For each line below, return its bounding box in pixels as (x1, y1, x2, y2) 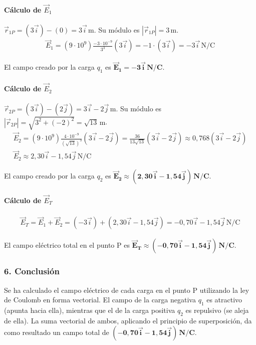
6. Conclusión (4, 265, 60, 277)
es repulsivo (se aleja (185, 305, 249, 315)
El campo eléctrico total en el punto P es (4, 240, 130, 250)
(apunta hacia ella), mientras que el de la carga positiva (4, 305, 175, 315)
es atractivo (206, 294, 242, 305)
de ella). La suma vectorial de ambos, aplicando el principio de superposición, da (4, 315, 252, 325)
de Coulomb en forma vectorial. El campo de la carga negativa (4, 294, 196, 305)
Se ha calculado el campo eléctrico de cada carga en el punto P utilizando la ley (4, 284, 249, 295)
